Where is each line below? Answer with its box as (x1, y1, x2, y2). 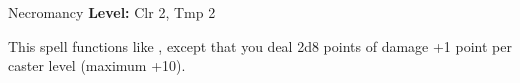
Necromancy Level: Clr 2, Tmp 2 (8, 2, 216, 22)
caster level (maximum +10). (8, 55, 186, 76)
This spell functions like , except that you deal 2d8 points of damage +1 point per (8, 35, 512, 56)
